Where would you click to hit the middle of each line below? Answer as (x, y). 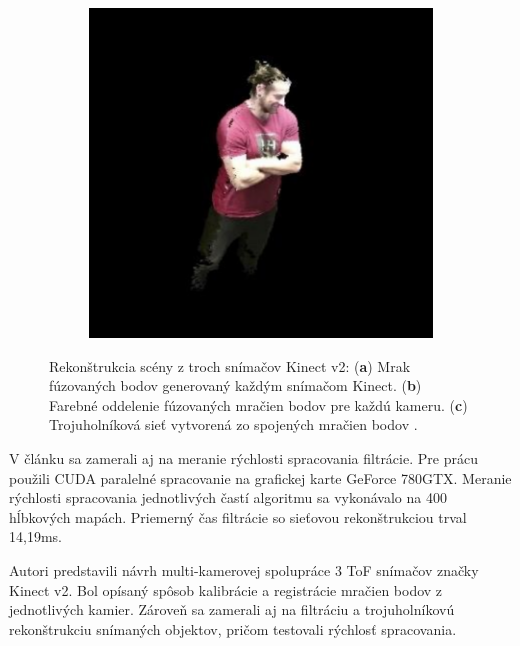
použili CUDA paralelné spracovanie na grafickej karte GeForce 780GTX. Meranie (260, 477)
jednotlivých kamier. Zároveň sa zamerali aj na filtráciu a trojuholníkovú (232, 609)
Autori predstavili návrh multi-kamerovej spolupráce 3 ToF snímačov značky (244, 570)
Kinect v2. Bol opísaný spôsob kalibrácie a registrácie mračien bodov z (226, 589)
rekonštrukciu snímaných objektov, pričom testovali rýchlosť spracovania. (233, 628)
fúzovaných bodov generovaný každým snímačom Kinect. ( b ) (235, 385)
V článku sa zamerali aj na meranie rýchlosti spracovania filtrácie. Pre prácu (243, 458)
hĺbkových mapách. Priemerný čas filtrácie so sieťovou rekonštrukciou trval (238, 516)
